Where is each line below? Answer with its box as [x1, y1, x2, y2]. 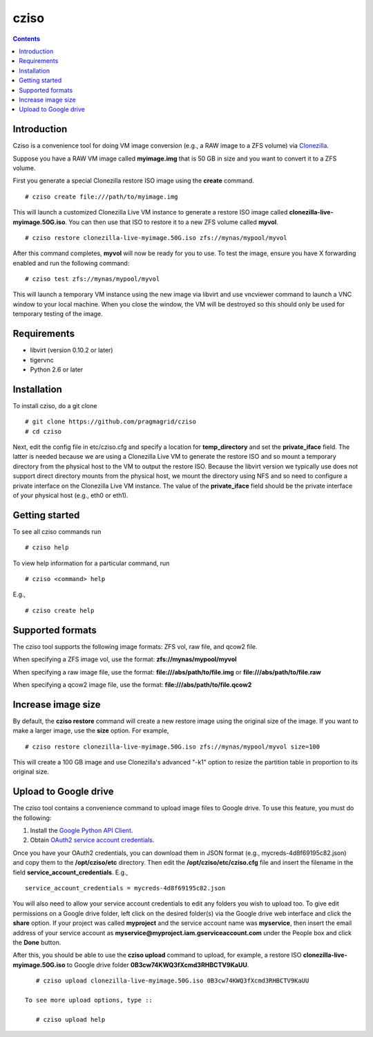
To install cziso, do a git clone [12, 401, 97, 410]
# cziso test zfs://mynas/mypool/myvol [25, 275, 160, 283]
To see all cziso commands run [12, 527, 102, 535]
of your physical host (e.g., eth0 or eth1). [12, 491, 128, 499]
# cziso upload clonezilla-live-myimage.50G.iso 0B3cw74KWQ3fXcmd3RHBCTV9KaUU [35, 977, 309, 985]
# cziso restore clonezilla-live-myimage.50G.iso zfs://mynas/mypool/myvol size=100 [25, 742, 321, 751]
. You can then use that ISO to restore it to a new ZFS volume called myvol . [65, 218, 279, 226]
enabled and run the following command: [12, 259, 130, 267]
